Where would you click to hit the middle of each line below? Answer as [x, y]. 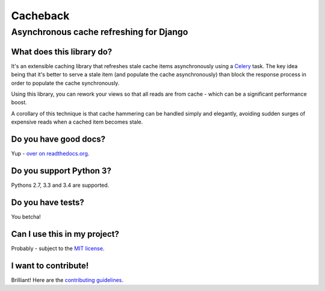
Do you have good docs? [58, 139]
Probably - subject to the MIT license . [58, 248]
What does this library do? [62, 52]
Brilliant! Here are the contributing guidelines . [67, 280]
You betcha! [26, 216]
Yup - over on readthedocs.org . [50, 153]
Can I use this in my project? [65, 234]
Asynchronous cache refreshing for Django [100, 32]
